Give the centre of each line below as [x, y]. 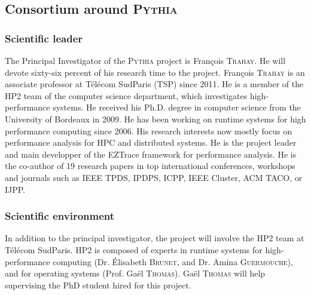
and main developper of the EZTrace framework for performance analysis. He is [151, 154]
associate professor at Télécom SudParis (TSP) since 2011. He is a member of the [154, 84]
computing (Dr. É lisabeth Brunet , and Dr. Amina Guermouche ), [173, 261]
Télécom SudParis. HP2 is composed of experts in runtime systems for [134, 249]
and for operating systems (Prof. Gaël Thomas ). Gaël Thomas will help [135, 273]
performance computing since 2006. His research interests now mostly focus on [149, 130]
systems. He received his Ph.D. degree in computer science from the [177, 107]
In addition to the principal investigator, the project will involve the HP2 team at [155, 238]
